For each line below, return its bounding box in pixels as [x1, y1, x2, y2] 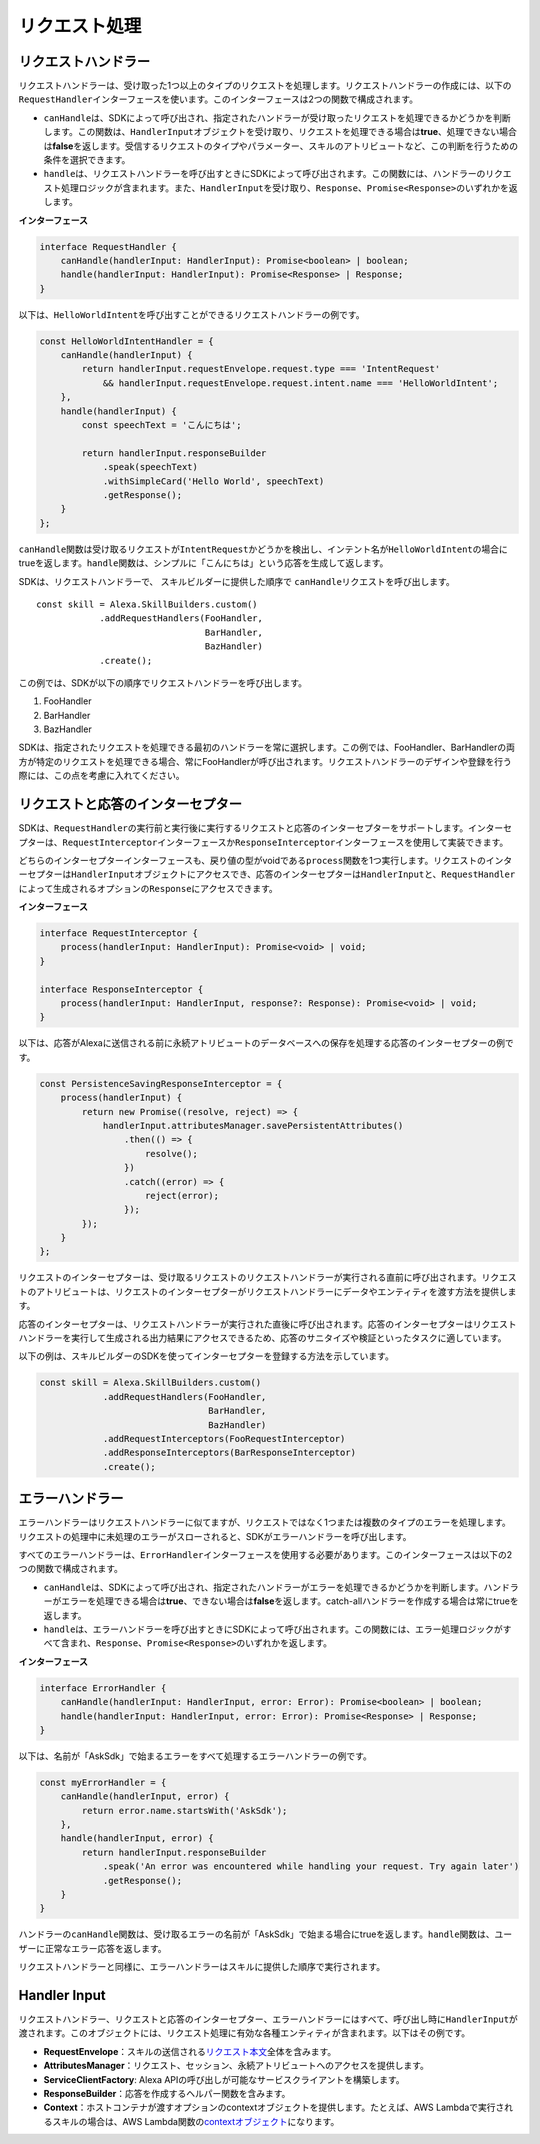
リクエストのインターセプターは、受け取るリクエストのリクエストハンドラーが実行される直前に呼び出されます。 [18, 1271, 482, 1284]
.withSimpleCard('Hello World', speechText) [102, 475, 325, 487]
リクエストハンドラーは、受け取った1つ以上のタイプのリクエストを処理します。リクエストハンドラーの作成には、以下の [18, 80, 512, 92]
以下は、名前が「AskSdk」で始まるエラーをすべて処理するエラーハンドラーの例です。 [18, 1750, 372, 1762]
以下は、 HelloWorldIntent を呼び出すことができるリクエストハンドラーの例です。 [18, 308, 365, 320]
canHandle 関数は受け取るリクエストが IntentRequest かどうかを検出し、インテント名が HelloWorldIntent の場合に [18, 543, 509, 555]
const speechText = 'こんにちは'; [81, 420, 242, 431]
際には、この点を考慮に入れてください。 [18, 770, 185, 782]
